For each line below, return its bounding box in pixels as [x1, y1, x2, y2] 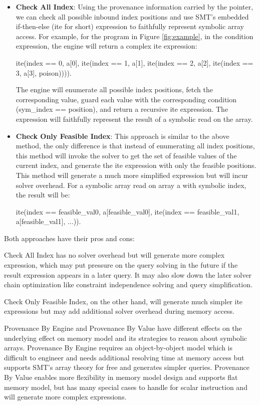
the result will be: [16, 189, 70, 200]
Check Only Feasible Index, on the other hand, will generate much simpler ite [4, 296, 243, 306]
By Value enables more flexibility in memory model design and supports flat [4, 372, 238, 382]
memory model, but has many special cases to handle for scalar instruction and [4, 381, 247, 392]
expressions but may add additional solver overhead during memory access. [4, 306, 234, 316]
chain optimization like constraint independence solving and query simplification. [4, 279, 252, 290]
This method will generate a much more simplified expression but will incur [16, 169, 248, 180]
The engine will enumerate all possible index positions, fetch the [16, 84, 213, 95]
